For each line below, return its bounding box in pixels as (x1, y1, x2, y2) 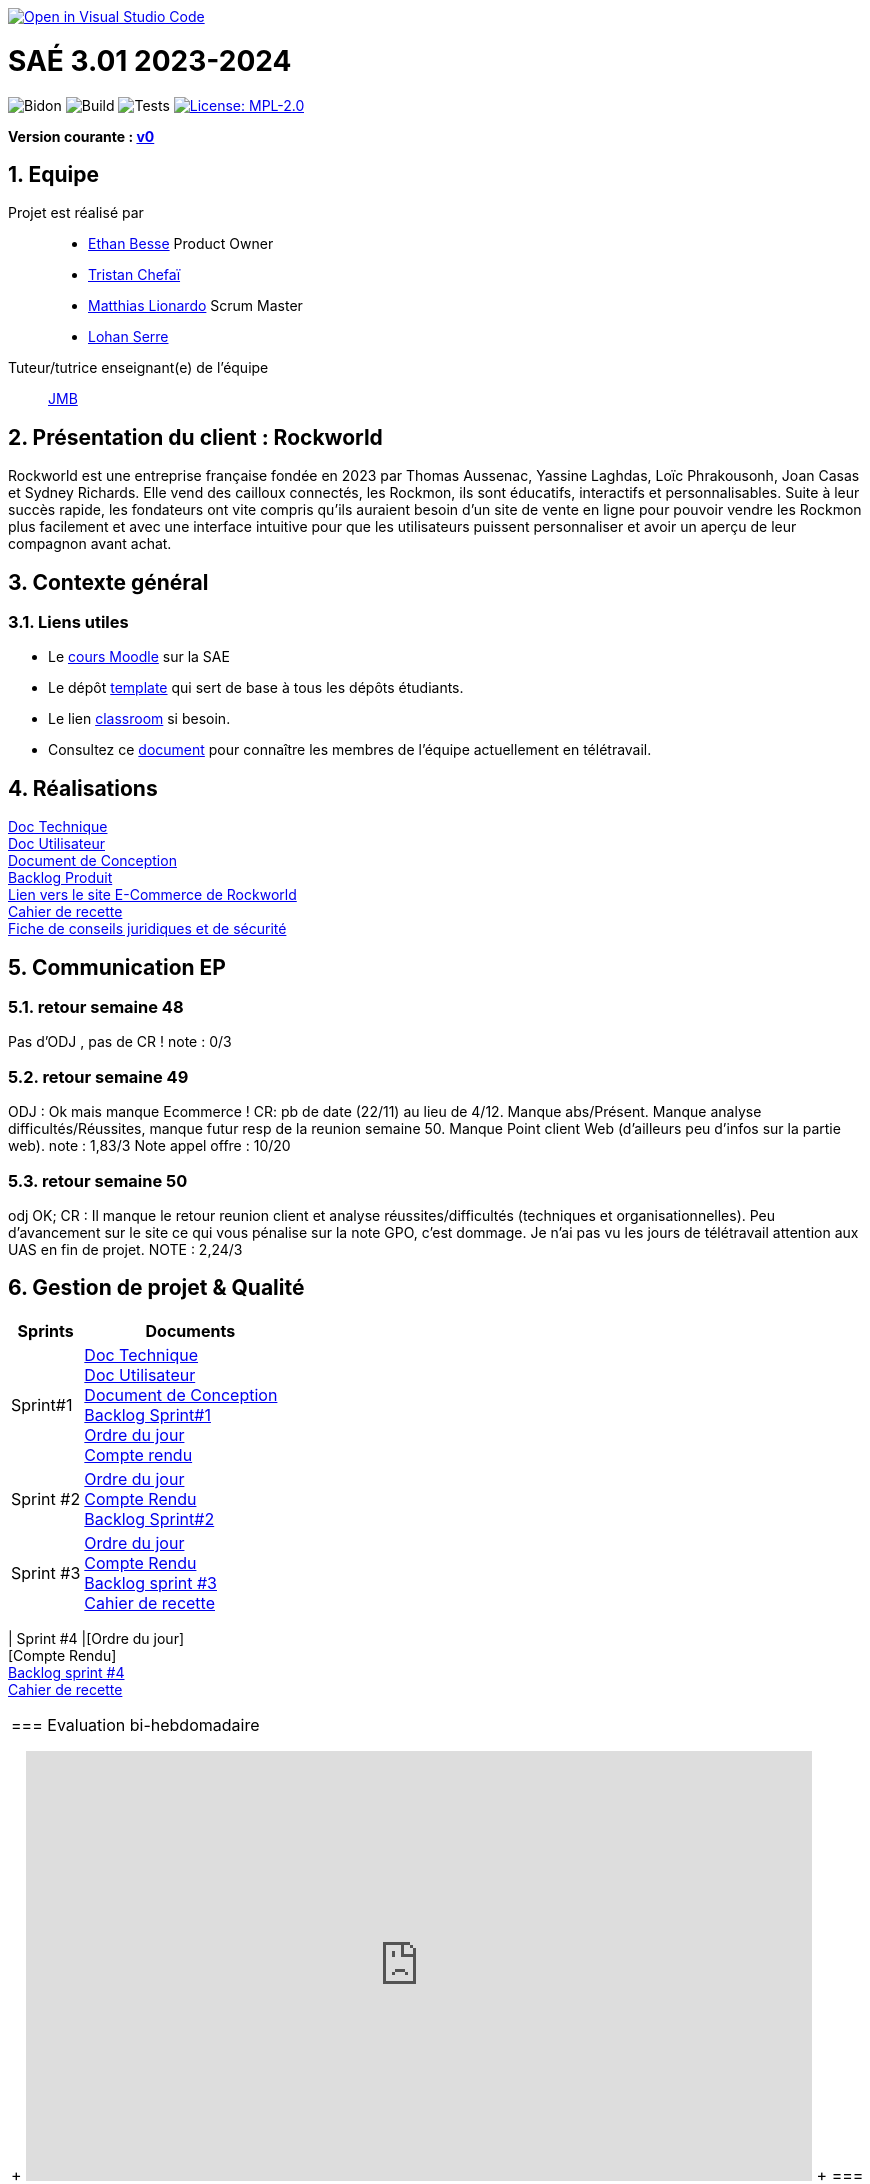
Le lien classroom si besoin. (48, 710, 231, 728)
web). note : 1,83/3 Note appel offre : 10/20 (8, 1137, 291, 1155)
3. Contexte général (8, 569, 209, 595)
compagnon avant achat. (8, 535, 172, 553)
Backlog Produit (8, 869, 113, 887)
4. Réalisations (8, 775, 158, 801)
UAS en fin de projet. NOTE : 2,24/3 (8, 1240, 243, 1258)
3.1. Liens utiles (8, 612, 129, 633)
